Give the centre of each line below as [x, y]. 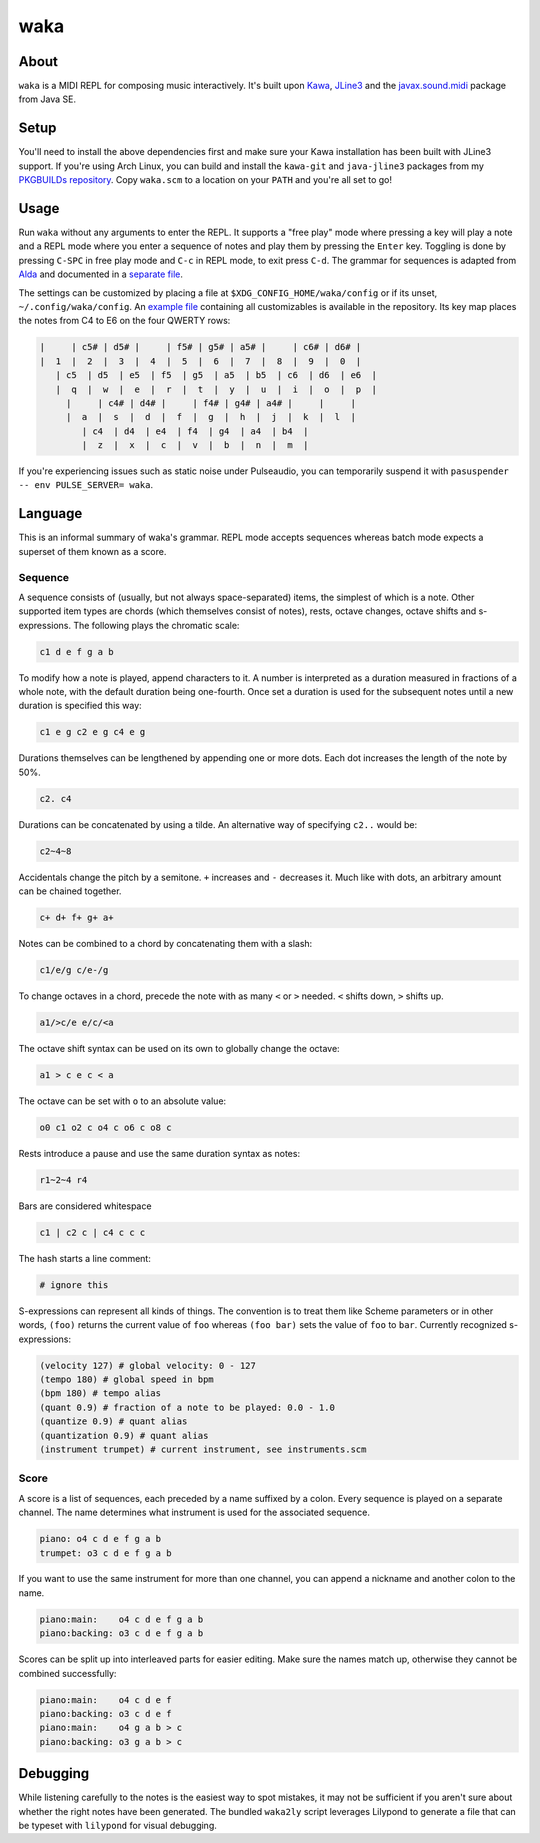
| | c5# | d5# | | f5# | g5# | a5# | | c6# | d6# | [200, 347]
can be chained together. [70, 891]
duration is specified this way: [80, 706]
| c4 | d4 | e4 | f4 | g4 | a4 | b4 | [195, 431]
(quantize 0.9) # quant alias [113, 1421]
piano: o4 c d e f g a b [100, 1539]
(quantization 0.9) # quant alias [124, 1435]
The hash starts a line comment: [85, 1258]
